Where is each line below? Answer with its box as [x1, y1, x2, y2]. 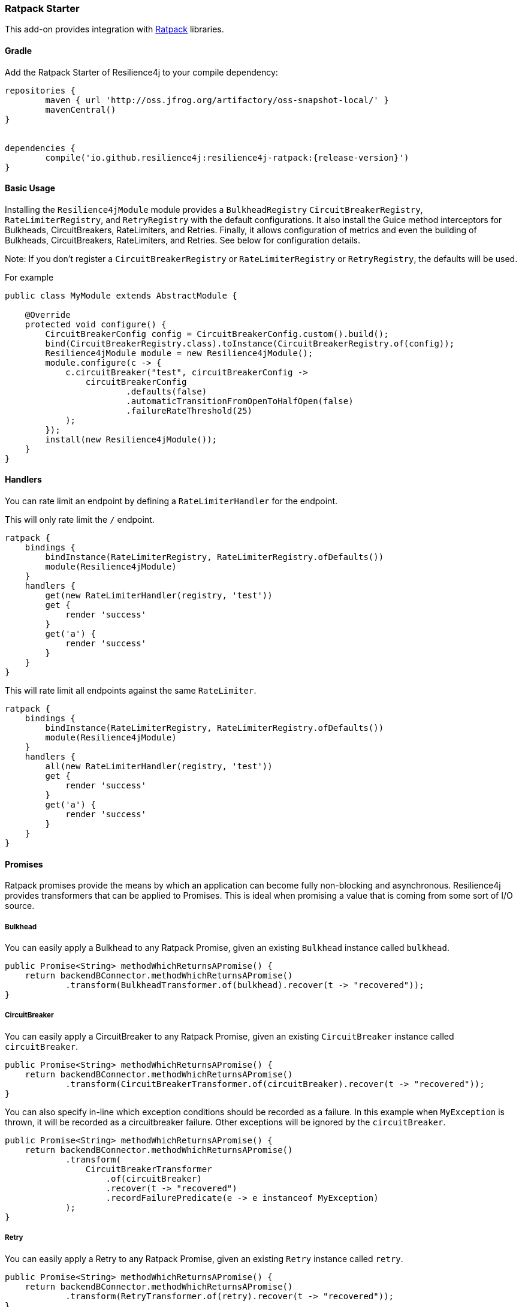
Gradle [5, 45, 32, 56]
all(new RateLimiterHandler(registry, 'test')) [45, 761, 273, 772]
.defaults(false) [126, 386, 207, 396]
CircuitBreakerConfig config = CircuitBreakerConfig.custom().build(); [45, 329, 389, 339]
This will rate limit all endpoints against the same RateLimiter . [5, 685, 257, 696]
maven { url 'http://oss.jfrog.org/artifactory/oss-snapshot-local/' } [45, 95, 389, 105]
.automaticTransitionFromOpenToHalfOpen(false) [126, 396, 354, 406]
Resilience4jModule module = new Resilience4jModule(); [45, 348, 313, 358]
